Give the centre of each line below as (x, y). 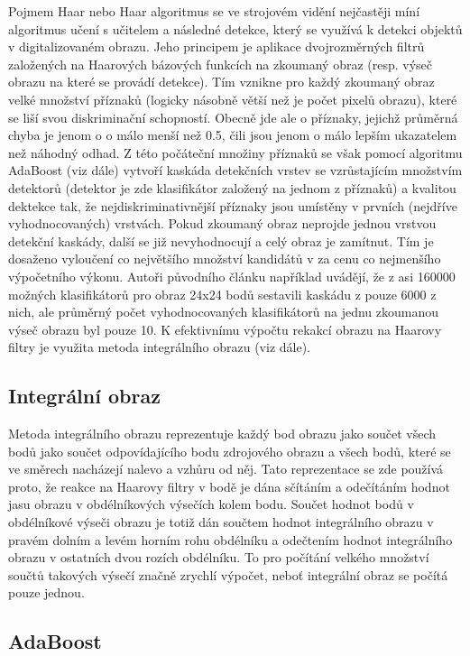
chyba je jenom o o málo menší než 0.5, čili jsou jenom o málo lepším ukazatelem (233, 135)
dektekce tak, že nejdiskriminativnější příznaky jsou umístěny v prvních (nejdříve (233, 205)
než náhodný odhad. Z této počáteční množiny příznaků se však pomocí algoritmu (235, 152)
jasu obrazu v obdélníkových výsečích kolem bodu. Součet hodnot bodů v (211, 504)
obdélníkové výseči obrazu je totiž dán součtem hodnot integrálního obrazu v (221, 522)
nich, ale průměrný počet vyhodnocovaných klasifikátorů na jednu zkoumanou (224, 312)
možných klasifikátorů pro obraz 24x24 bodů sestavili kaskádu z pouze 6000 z (222, 294)
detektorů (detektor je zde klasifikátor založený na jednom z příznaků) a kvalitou (232, 187)
